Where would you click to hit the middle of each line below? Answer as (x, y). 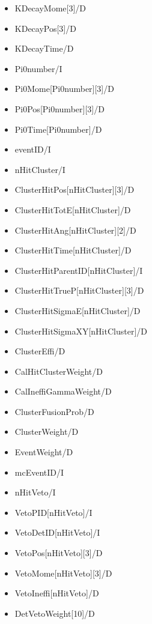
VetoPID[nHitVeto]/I (53, 512)
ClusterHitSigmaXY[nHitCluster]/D (81, 331)
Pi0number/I (38, 68)
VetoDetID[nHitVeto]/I (57, 532)
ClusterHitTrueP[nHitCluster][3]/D (79, 290)
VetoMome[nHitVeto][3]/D (63, 573)
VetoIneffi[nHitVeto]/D (57, 593)
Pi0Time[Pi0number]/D (58, 129)
